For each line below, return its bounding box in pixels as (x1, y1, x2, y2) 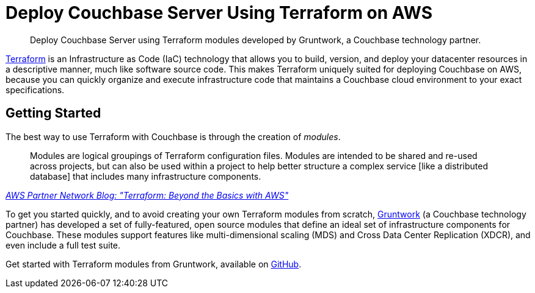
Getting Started (5, 105, 101, 121)
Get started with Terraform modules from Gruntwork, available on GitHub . (5, 258, 302, 269)
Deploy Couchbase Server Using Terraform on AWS (5, 2, 432, 23)
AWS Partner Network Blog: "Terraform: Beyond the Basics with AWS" (5, 189, 289, 200)
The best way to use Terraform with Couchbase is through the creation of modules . (5, 131, 341, 142)
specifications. (5, 84, 65, 95)
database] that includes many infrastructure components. (30, 171, 261, 182)
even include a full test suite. (5, 239, 121, 250)
